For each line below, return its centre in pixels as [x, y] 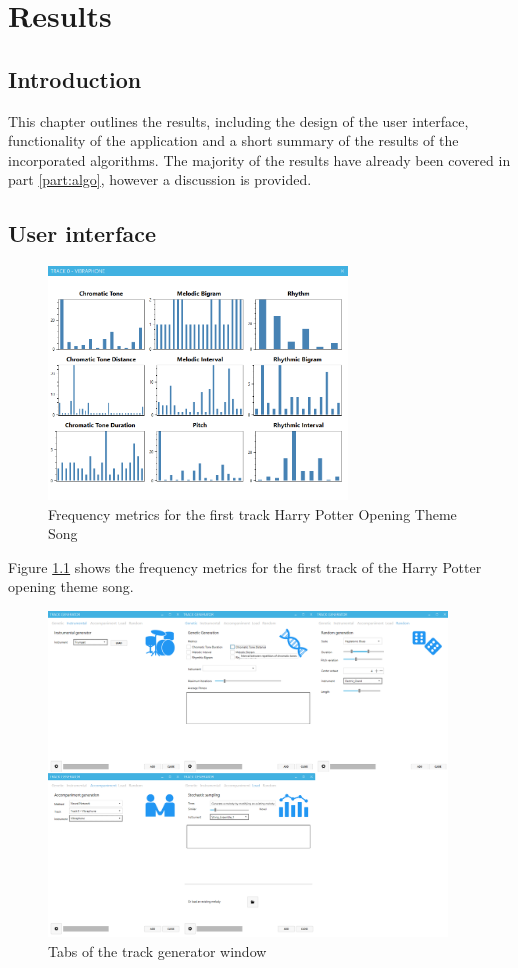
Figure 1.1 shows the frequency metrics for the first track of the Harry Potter [245, 566]
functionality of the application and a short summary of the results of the [233, 140]
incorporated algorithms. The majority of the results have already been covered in [259, 159]
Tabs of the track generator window [157, 950]
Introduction [75, 78]
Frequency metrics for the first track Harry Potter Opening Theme [252, 513]
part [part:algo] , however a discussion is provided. [160, 179]
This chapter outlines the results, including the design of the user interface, [238, 120]
